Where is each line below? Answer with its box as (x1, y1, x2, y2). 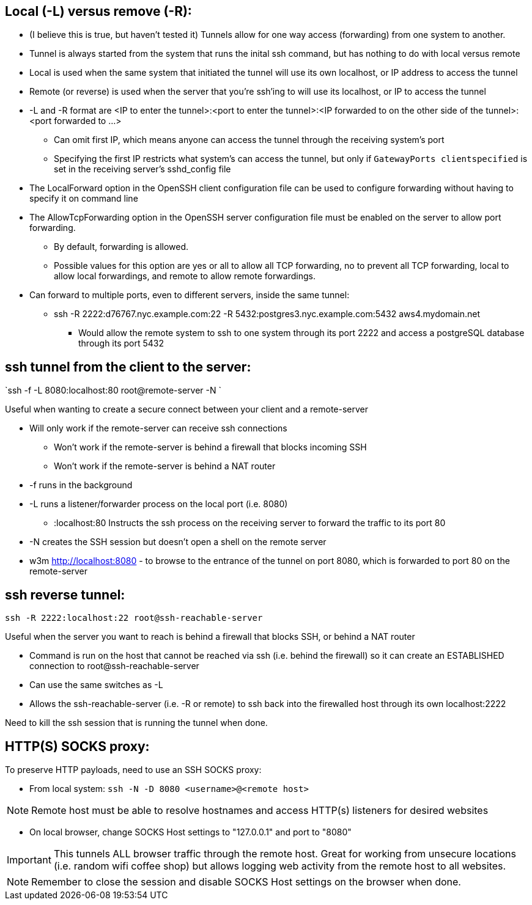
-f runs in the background (29, 480, 133, 491)
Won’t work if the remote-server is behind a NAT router (54, 461, 276, 472)
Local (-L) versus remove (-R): (5, 4, 192, 19)
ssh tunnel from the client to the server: (5, 359, 251, 375)
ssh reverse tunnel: (5, 587, 125, 603)
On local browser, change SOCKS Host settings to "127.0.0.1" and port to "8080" (29, 826, 352, 837)
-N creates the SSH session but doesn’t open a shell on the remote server (29, 537, 327, 548)
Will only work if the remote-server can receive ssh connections (29, 423, 287, 434)
